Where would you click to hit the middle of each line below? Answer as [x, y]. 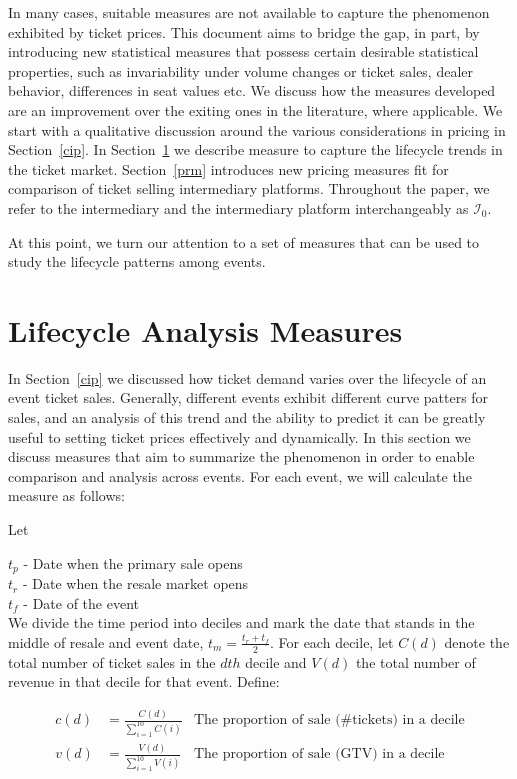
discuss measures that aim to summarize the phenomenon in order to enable [241, 456]
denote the [477, 641]
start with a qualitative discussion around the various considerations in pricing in [257, 129]
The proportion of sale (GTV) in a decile [319, 754]
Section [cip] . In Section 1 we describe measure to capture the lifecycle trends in [255, 149]
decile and [276, 661]
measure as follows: [66, 495]
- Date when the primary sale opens [133, 562]
